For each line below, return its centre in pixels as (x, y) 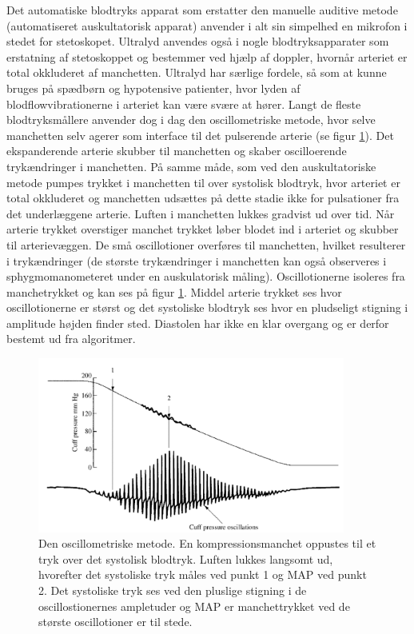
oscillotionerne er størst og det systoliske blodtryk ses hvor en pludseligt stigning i (207, 307)
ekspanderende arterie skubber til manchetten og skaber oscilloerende (177, 151)
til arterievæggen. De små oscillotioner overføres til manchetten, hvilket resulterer (206, 244)
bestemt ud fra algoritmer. (71, 339)
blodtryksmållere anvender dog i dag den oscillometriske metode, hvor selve (191, 120)
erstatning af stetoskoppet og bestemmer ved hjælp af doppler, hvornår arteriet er (207, 56)
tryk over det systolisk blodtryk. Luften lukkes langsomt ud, (186, 558)
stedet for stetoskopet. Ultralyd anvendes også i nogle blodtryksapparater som (198, 41)
